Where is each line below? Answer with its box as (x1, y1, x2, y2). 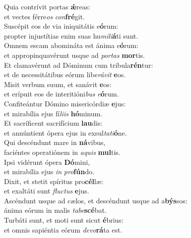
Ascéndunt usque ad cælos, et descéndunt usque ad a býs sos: (4, 195, 188, 205)
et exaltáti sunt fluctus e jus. (4, 186, 89, 196)
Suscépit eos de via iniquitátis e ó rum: (4, 21, 119, 31)
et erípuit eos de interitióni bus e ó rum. (4, 89, 119, 99)
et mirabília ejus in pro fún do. (4, 166, 94, 177)
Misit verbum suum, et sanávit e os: (4, 79, 112, 89)
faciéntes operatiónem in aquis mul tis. (4, 146, 121, 157)
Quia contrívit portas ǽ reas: (4, 1, 91, 11)
